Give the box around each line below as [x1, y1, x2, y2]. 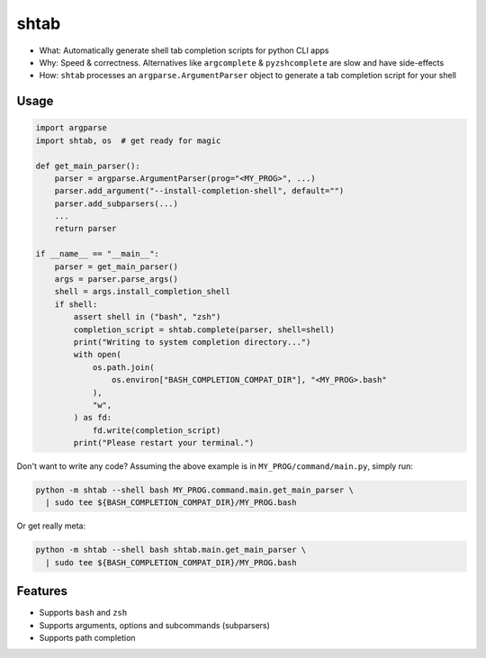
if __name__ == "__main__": [35, 248, 159, 259]
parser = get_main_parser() [54, 261, 179, 272]
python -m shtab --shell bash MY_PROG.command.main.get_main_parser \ [35, 485, 355, 495]
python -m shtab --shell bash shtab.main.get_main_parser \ [35, 545, 307, 555]
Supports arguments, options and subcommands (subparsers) [39, 619, 270, 630]
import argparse [35, 122, 108, 133]
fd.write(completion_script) [92, 425, 221, 436]
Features [16, 583, 67, 599]
